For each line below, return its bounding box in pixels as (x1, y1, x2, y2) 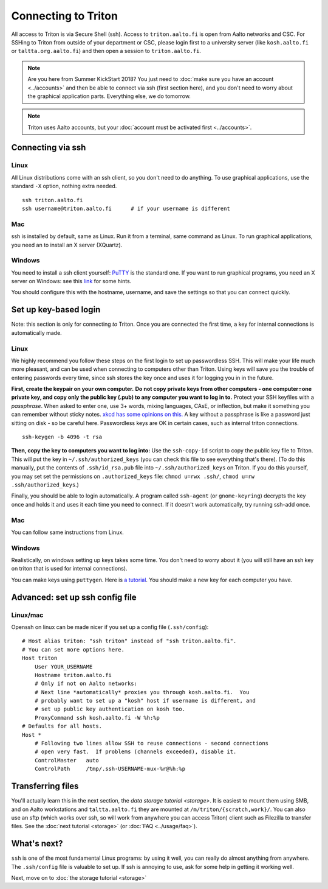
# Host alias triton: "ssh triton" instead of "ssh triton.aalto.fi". (22, 638, 237, 645)
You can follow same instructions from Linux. (11, 529, 124, 536)
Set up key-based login (11, 304, 101, 315)
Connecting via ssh (11, 142, 86, 153)
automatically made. (11, 329, 62, 336)
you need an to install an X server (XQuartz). (11, 241, 123, 248)
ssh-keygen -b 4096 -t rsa (22, 434, 103, 441)
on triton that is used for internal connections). (11, 565, 128, 572)
